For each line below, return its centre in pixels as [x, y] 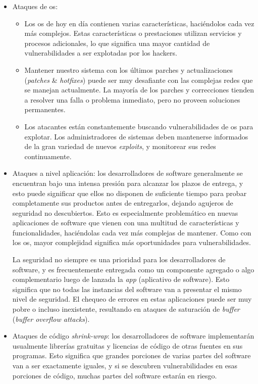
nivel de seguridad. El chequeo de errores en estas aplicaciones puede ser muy [132, 299]
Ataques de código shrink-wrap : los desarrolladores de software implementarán [133, 336]
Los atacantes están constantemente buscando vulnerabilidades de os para [139, 126]
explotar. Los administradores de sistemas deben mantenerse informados [136, 136]
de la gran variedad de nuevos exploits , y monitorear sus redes [120, 146]
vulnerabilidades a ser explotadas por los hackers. [101, 53]
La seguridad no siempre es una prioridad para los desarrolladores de [119, 259]
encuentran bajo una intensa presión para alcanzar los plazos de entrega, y [128, 183]
